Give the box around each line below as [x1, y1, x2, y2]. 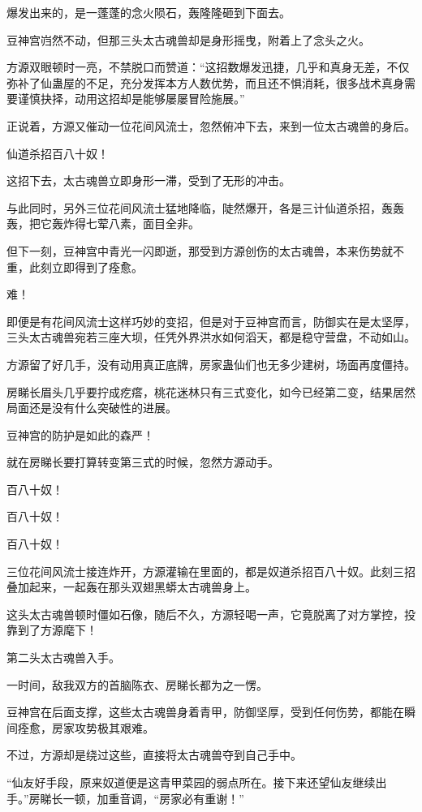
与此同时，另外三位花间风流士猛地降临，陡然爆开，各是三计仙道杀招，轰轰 [6, 199, 404, 216]
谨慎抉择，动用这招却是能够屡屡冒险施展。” [17, 90, 245, 107]
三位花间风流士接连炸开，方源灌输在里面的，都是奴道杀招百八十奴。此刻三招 [6, 562, 416, 579]
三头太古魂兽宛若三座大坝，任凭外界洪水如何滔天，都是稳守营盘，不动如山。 [6, 329, 416, 346]
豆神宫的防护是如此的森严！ [6, 426, 154, 443]
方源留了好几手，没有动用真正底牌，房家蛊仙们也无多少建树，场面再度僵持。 [6, 355, 416, 372]
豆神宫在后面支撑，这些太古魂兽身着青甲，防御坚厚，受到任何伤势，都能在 [6, 703, 404, 720]
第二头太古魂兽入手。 [6, 649, 120, 666]
